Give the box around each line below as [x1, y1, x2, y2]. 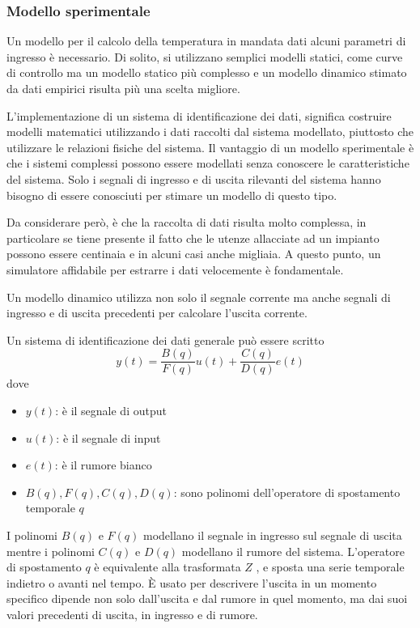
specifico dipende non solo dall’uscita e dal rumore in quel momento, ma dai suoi [6, 590, 408, 607]
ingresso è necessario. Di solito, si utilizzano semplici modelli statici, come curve [6, 48, 403, 65]
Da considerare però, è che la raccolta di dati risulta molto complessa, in [6, 214, 367, 231]
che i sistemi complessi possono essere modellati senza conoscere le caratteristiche [6, 155, 409, 172]
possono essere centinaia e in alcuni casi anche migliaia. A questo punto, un [6, 245, 381, 262]
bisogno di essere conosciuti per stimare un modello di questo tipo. [6, 186, 337, 203]
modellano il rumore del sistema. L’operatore [181, 542, 405, 559]
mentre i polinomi [6, 542, 95, 559]
